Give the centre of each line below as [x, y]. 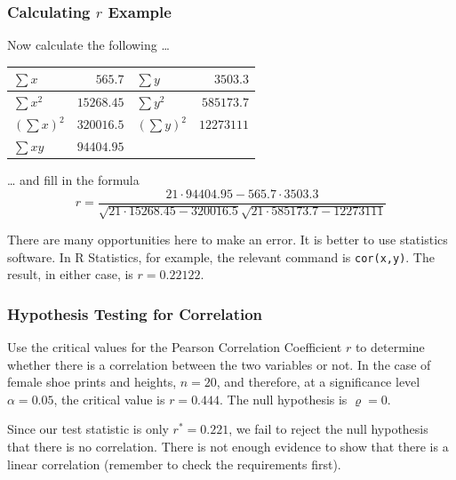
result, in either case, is [70, 274]
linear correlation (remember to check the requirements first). [174, 464]
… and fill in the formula [73, 179]
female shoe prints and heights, [92, 382]
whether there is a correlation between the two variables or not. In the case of [219, 364]
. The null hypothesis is [284, 399]
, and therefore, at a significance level [318, 382]
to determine [390, 347]
